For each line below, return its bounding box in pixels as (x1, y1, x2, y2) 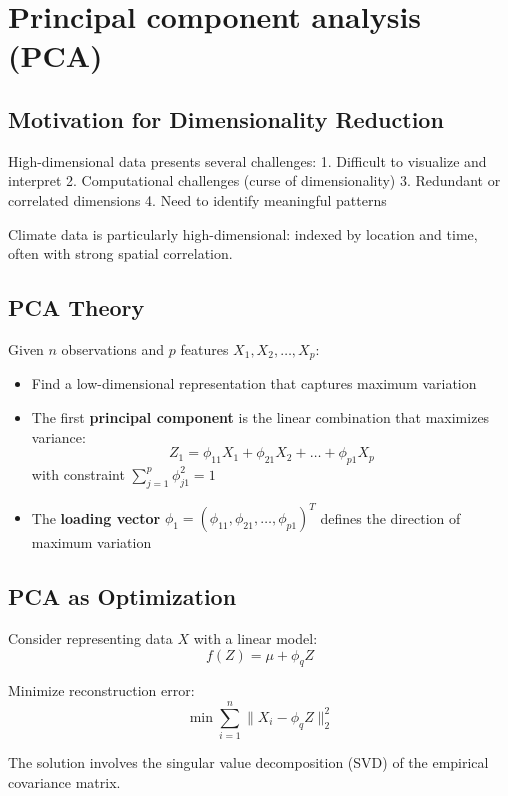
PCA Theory (8, 292, 145, 323)
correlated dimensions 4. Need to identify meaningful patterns (8, 189, 387, 210)
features (180, 338, 229, 359)
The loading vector (31, 507, 161, 528)
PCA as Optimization (8, 581, 237, 612)
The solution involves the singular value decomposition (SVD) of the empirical (8, 752, 489, 773)
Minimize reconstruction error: (8, 680, 195, 701)
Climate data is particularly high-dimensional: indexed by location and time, (8, 223, 478, 244)
